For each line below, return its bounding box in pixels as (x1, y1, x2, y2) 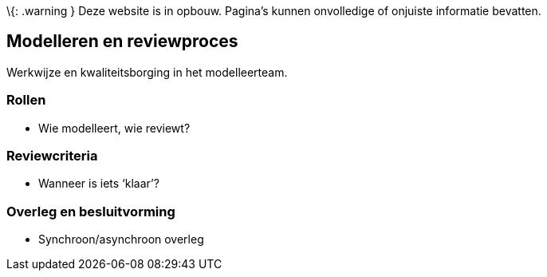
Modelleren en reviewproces (6, 31, 238, 52)
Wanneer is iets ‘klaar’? (38, 176, 159, 191)
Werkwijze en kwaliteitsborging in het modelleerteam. (6, 65, 288, 79)
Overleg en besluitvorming (6, 203, 175, 220)
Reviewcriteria (6, 147, 98, 164)
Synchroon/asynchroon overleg (38, 232, 204, 247)
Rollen (6, 92, 46, 109)
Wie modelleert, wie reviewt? (38, 121, 191, 135)
